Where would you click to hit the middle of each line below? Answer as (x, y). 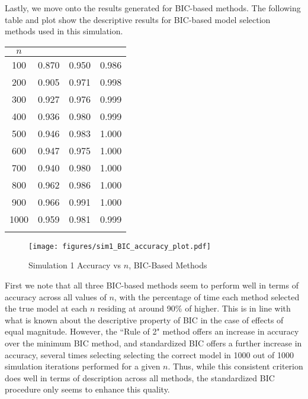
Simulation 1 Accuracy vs (75, 265)
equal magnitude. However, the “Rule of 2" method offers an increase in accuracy (152, 331)
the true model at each (46, 308)
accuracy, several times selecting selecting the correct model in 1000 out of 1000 (150, 354)
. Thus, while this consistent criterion (235, 366)
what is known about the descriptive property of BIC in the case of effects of (144, 319)
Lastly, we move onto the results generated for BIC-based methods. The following (153, 8)
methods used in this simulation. (64, 31)
